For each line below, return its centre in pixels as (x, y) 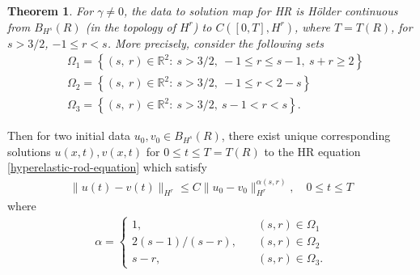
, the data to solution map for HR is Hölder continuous (261, 11)
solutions (29, 151)
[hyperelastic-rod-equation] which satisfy (107, 167)
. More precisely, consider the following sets (215, 42)
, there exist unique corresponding (306, 135)
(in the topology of (130, 26)
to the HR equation (312, 151)
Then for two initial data (69, 135)
